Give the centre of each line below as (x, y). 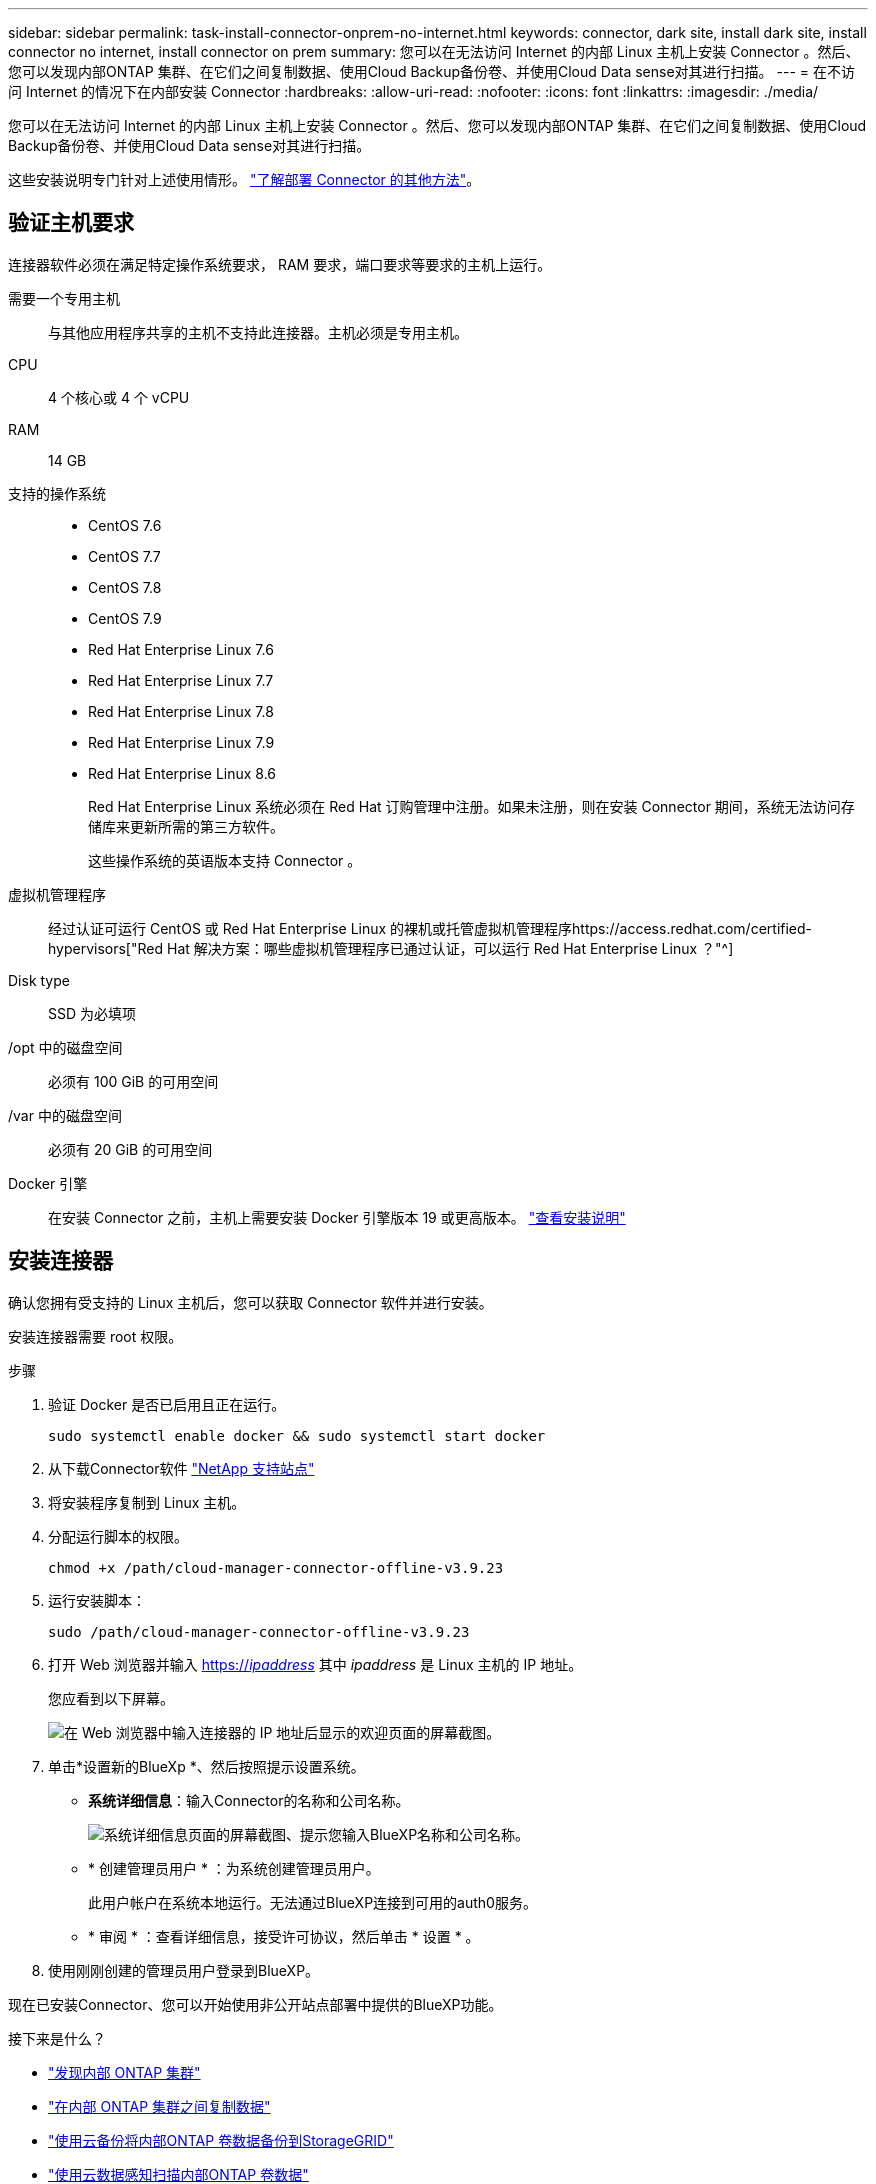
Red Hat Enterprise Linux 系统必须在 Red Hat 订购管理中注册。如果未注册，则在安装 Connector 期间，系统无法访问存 (471, 806)
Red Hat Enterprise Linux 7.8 (181, 711)
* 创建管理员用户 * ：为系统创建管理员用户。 (234, 1868)
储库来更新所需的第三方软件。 (186, 826)
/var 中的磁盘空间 (65, 1115)
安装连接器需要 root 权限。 (95, 1336)
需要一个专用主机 (64, 298)
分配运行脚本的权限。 (118, 1536)
